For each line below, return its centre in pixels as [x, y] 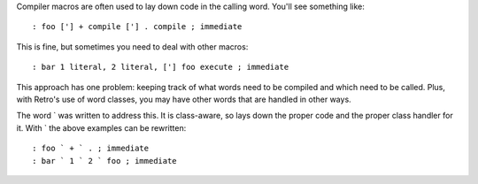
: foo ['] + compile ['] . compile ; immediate [137, 27]
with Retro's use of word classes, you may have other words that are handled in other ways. [184, 99]
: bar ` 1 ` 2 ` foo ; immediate [104, 161]
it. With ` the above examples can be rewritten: [101, 127]
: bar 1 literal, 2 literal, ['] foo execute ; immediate [161, 67]
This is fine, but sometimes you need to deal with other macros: [132, 46]
